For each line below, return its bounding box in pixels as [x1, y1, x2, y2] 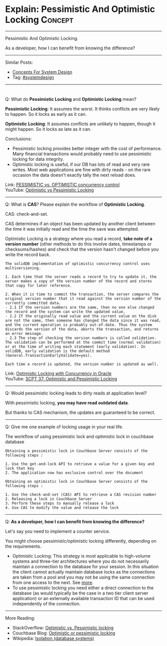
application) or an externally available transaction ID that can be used [12, 595, 155, 601]
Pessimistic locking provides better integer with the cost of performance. [12, 145, 162, 151]
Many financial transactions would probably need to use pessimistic [12, 151, 152, 157]
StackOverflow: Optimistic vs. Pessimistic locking [12, 625, 114, 631]
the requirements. [5, 543, 42, 549]
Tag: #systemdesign [12, 74, 54, 80]
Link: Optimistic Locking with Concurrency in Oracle [5, 370, 112, 376]
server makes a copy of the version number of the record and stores [5, 279, 153, 284]
